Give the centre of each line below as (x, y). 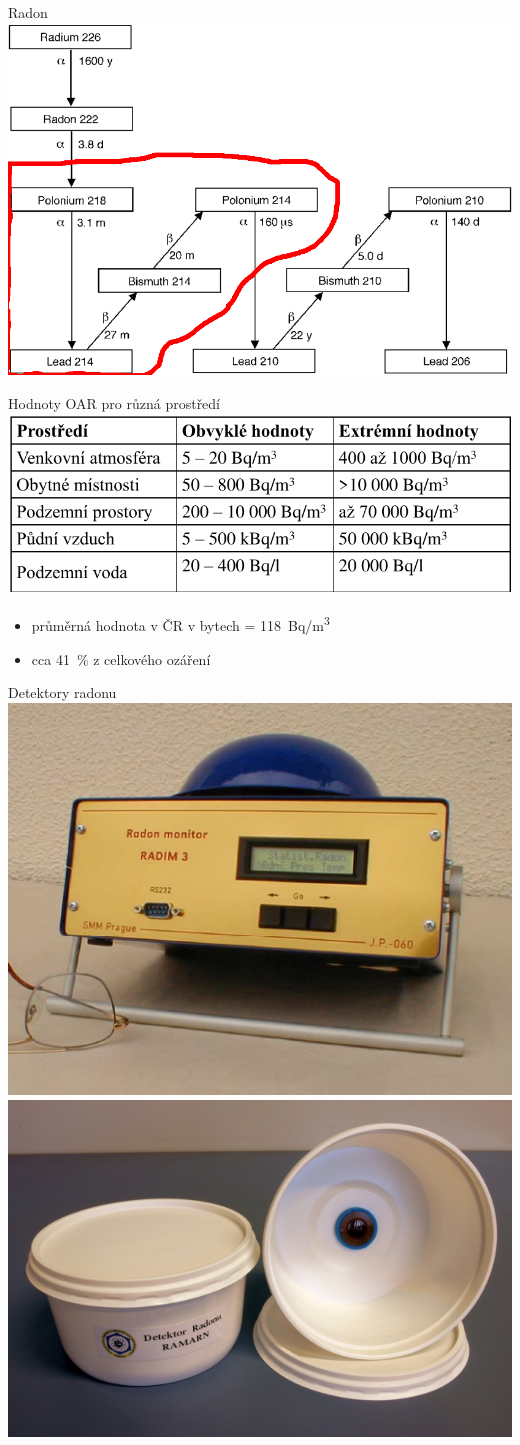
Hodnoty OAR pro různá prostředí (114, 402)
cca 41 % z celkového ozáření (121, 658)
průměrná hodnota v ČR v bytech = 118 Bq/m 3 (180, 624)
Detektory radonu (62, 692)
